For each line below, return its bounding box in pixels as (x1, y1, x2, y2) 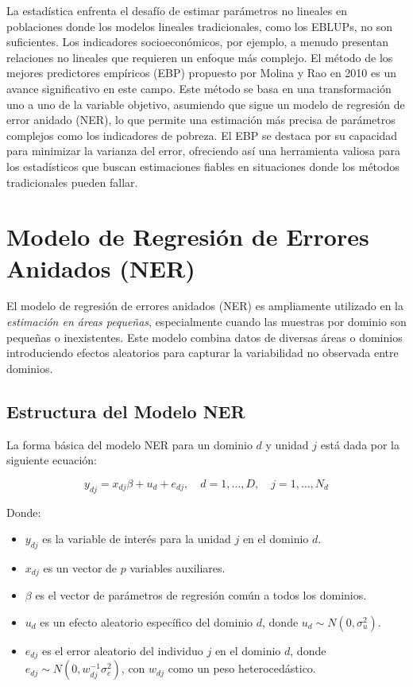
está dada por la (320, 436, 400, 452)
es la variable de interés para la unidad (42, 530, 231, 547)
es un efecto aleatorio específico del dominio (40, 614, 253, 631)
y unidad (265, 436, 309, 452)
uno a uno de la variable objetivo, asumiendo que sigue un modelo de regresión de (6, 95, 405, 112)
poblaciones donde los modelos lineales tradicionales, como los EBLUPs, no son (6, 17, 392, 34)
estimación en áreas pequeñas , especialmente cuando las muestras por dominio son (6, 313, 407, 330)
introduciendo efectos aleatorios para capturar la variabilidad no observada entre (6, 344, 399, 361)
